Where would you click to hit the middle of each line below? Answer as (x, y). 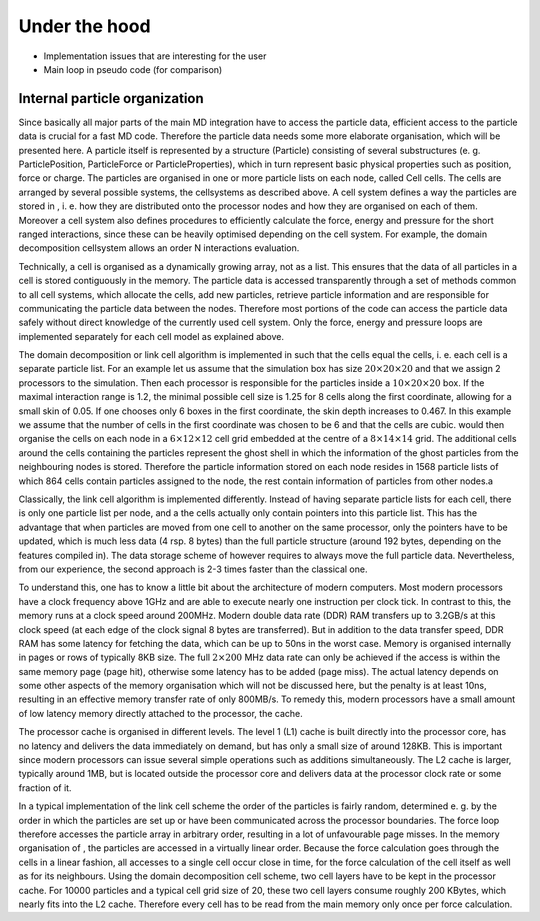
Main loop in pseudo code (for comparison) (133, 69)
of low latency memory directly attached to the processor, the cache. (161, 713)
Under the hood (84, 26)
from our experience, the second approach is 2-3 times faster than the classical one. (193, 569)
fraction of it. (45, 787)
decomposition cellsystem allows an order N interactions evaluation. (159, 248)
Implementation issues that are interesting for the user (155, 56)
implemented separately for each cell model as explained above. (151, 336)
